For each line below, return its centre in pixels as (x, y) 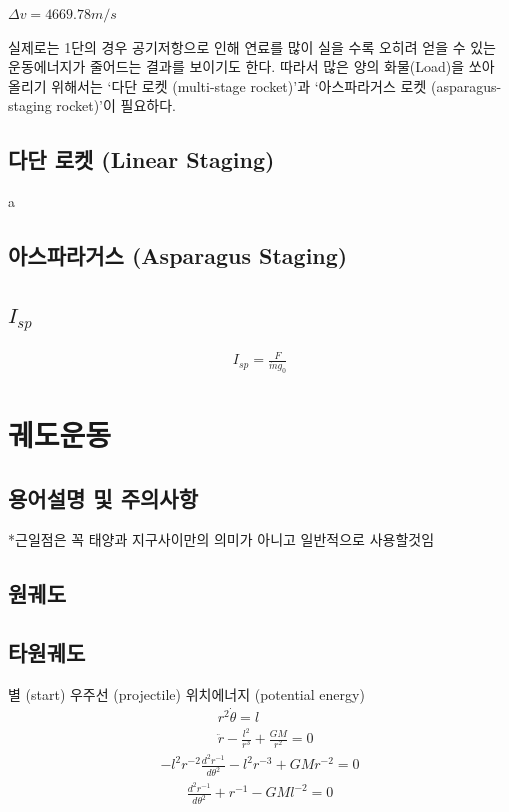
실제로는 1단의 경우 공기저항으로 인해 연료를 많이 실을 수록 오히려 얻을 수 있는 (252, 46)
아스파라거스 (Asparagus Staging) (178, 255)
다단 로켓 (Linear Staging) (141, 159)
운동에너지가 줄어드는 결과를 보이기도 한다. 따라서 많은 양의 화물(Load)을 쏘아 (251, 66)
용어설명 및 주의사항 (103, 497)
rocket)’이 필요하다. (116, 105)
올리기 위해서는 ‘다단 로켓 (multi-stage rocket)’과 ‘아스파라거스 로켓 (217, 85)
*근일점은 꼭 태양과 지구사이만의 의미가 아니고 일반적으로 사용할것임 (221, 539)
